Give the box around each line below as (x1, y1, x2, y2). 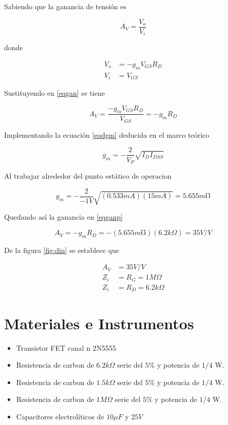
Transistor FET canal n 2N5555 (16, 342, 116, 353)
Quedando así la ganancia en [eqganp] (4, 211, 123, 222)
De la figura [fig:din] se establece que (4, 244, 119, 255)
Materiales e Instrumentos (4, 312, 194, 333)
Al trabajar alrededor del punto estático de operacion (4, 171, 172, 181)
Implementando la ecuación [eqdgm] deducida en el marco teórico (4, 129, 210, 140)
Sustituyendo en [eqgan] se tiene (4, 88, 105, 98)
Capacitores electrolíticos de (16, 411, 105, 421)
